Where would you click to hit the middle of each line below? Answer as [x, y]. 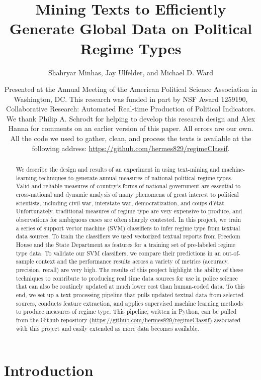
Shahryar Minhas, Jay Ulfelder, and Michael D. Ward [131, 72]
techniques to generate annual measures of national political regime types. [136, 177]
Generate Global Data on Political [131, 28]
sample [25, 261]
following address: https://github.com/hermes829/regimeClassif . [131, 148]
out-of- [232, 253]
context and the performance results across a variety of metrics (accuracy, [133, 261]
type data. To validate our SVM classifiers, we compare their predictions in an [118, 253]
